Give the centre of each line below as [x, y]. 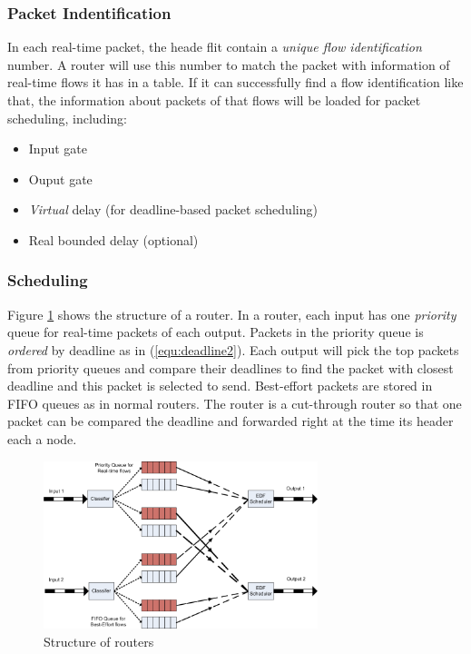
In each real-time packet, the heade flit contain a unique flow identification [215, 47]
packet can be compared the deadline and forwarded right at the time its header [231, 421]
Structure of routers [99, 641]
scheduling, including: [67, 118]
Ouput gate [60, 178]
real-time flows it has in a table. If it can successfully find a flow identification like [235, 82]
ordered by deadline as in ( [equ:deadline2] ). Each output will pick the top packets [233, 349]
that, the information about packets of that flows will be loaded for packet [214, 100]
